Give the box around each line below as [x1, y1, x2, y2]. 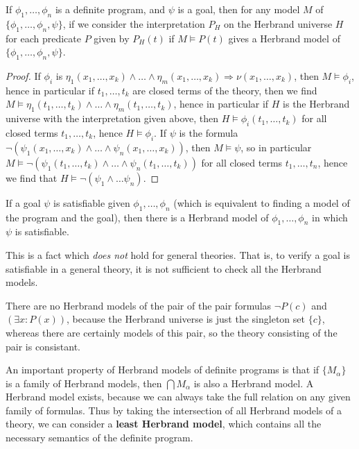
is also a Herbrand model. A [193, 375, 314, 390]
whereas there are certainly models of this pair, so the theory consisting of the [6, 325, 338, 339]
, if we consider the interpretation [62, 16, 205, 31]
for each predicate [6, 31, 81, 45]
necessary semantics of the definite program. [6, 430, 193, 445]
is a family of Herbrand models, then [6, 375, 162, 390]
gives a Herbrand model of [228, 31, 340, 45]
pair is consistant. [6, 339, 80, 353]
